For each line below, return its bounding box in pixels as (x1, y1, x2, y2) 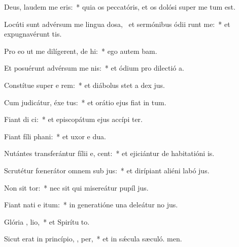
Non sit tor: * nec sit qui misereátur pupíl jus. (4, 182, 149, 193)
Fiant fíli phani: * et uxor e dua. (4, 131, 106, 141)
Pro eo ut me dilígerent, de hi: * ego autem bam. (4, 45, 157, 56)
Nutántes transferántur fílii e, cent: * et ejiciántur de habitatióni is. (4, 148, 215, 159)
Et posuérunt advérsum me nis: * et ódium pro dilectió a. (4, 63, 184, 73)
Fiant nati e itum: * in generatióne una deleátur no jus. (4, 199, 178, 210)
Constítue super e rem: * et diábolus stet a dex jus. (4, 79, 165, 90)
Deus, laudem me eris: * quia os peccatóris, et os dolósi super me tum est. (4, 2, 235, 12)
